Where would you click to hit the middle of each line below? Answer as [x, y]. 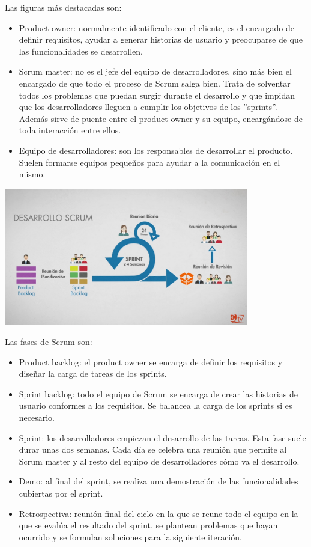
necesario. [37, 417]
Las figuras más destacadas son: [63, 7]
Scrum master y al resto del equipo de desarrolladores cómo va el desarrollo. [159, 461]
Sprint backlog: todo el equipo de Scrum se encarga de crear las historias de [158, 393]
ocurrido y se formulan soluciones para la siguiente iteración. [130, 536]
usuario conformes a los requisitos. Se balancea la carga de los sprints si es [155, 405]
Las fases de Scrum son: [49, 342]
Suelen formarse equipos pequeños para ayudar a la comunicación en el [149, 162]
